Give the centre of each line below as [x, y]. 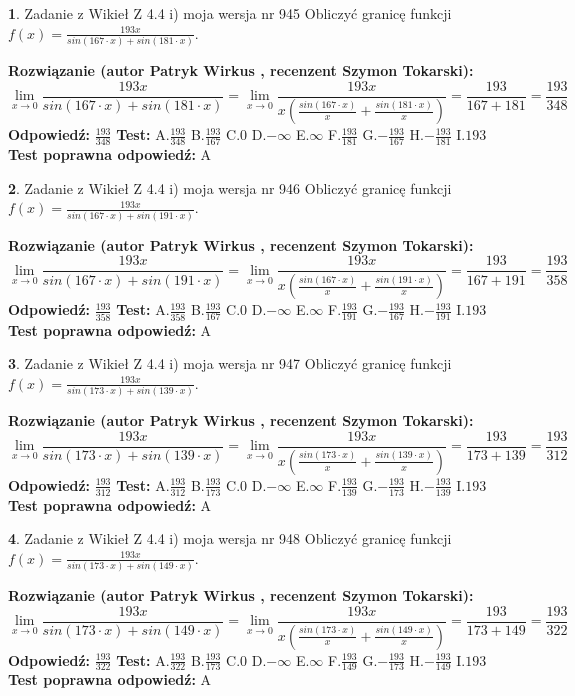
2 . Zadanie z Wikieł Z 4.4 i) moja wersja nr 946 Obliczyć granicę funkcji [230, 187]
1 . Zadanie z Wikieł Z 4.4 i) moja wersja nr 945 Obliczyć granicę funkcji [230, 13]
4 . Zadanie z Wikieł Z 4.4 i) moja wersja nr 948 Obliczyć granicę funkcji [230, 538]
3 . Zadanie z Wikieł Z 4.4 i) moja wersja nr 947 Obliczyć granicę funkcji [230, 363]
